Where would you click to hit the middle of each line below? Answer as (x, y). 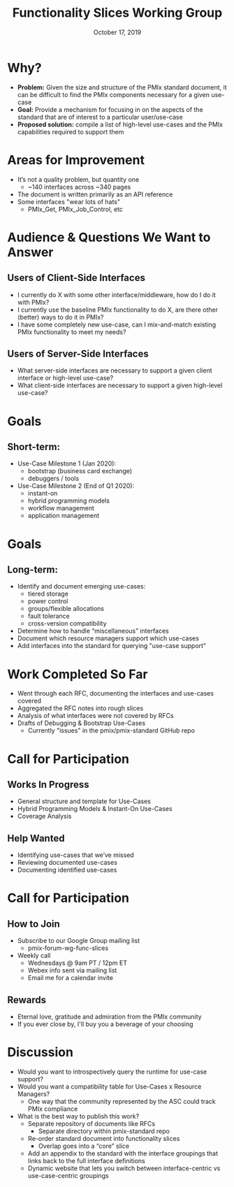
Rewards (27, 1000)
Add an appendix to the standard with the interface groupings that (123, 1153)
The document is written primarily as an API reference (95, 194)
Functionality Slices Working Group (117, 13)
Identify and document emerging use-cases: (81, 587)
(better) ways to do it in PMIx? (60, 317)
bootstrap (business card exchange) (80, 471)
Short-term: (34, 447)
